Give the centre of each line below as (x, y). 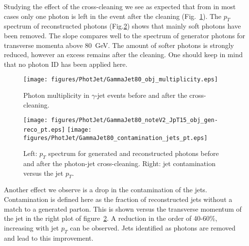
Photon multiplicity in (56, 95)
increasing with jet (32, 227)
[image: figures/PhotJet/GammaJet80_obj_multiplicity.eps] (121, 80)
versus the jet (43, 173)
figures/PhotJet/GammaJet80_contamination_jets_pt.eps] (116, 138)
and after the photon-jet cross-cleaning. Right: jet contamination (119, 163)
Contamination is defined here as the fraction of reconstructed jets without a (118, 199)
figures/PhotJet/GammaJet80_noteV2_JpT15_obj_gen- (134, 120)
